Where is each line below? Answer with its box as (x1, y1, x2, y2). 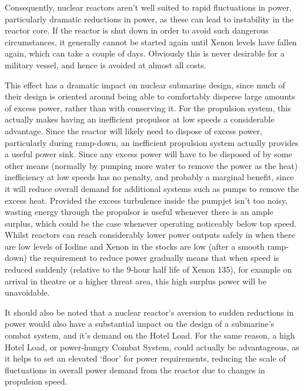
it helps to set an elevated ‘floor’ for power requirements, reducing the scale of (5, 352, 286, 365)
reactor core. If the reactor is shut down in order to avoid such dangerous (5, 24, 269, 37)
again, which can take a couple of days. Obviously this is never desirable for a (5, 47, 285, 59)
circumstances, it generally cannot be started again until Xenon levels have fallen (5, 35, 297, 48)
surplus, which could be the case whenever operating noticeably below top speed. (5, 217, 297, 229)
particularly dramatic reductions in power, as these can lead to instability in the (5, 12, 294, 25)
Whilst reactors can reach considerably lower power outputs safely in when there (5, 228, 295, 241)
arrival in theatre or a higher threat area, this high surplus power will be (5, 274, 267, 287)
